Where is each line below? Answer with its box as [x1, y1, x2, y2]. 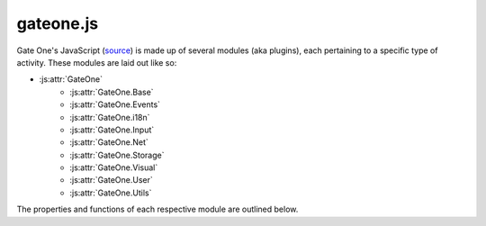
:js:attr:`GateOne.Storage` [69, 149, 165, 160]
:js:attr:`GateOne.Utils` [69, 187, 152, 198]
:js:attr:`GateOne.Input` [69, 124, 155, 135]
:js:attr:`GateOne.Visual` [69, 162, 158, 173]
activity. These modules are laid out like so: [16, 57, 177, 68]
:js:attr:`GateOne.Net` [69, 137, 148, 148]
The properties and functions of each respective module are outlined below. [16, 203, 299, 215]
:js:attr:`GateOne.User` [69, 175, 153, 185]
